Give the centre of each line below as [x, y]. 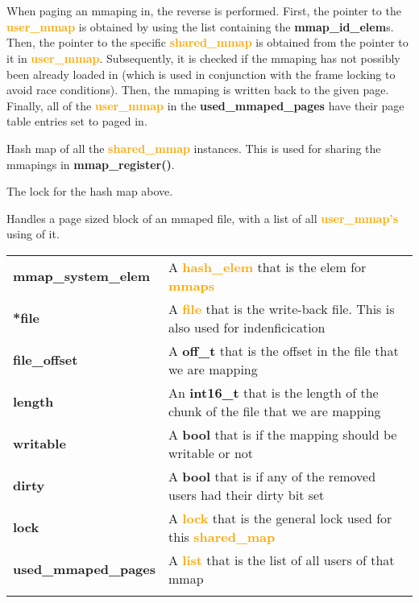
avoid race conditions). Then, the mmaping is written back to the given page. [198, 90]
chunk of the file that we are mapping [275, 411]
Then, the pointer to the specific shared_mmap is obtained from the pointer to [207, 42]
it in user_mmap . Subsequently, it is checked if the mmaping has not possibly [203, 58]
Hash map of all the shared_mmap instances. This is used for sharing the [194, 148]
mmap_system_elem [82, 276]
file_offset [46, 360]
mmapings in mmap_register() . [91, 164]
